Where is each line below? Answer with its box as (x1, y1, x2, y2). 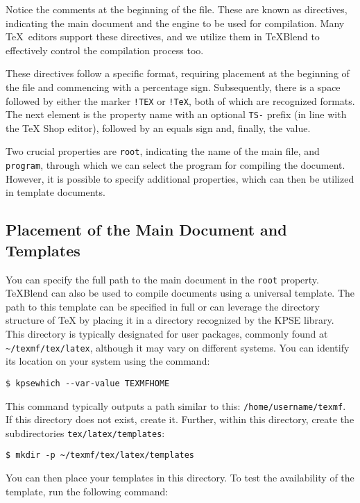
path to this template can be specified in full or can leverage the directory (6, 299, 320, 313)
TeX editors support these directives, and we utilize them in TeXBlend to (6, 29, 320, 44)
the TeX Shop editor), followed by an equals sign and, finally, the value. (6, 120, 311, 135)
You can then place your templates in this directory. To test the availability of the (6, 470, 354, 485)
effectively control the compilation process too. (6, 42, 204, 57)
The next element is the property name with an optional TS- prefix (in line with (6, 107, 347, 122)
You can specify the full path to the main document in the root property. (6, 272, 319, 286)
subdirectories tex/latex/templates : (6, 425, 165, 440)
